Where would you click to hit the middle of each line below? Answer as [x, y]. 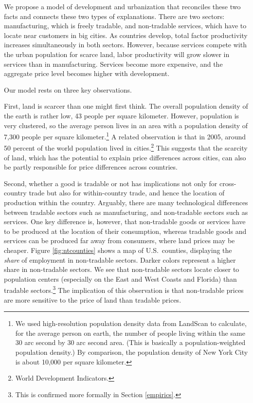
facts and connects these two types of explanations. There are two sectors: [114, 16]
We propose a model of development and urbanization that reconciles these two [122, 6]
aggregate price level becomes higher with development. [87, 73]
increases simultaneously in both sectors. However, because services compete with [125, 45]
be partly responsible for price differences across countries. [91, 167]
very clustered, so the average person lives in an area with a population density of [126, 125]
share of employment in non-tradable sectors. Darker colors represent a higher [120, 259]
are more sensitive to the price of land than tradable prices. [93, 299]
